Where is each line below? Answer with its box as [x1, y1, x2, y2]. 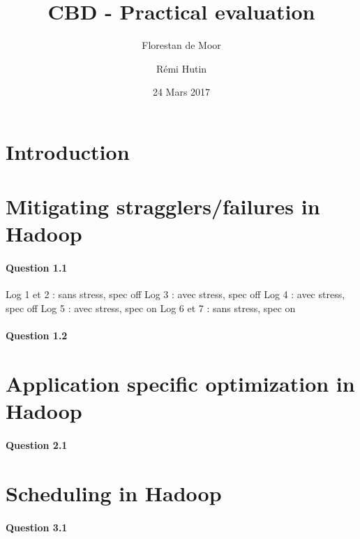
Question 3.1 [6, 519, 68, 534]
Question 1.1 [6, 260, 68, 275]
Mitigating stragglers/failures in [6, 192, 320, 221]
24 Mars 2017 [152, 84, 211, 99]
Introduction [6, 137, 130, 165]
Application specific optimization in [6, 369, 355, 398]
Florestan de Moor [142, 38, 221, 52]
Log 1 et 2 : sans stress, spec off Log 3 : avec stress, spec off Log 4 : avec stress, [6, 287, 345, 302]
